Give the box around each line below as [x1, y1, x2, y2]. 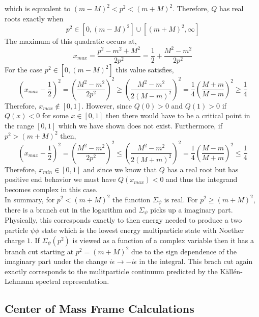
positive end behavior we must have [5, 174, 116, 184]
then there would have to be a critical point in [106, 110, 250, 121]
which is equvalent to [5, 3, 71, 13]
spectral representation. [36, 276, 109, 286]
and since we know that [83, 164, 157, 174]
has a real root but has [167, 164, 239, 174]
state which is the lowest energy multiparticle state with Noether [41, 225, 244, 235]
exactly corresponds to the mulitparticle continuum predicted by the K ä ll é [5, 266, 237, 276]
